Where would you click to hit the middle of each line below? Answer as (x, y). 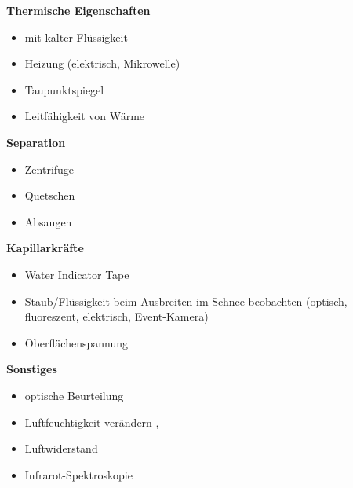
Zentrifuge (49, 169)
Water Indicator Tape (77, 274)
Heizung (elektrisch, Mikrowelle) (102, 63)
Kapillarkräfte (45, 248)
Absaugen (48, 221)
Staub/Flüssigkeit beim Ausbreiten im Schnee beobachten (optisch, (186, 301)
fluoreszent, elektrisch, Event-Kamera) (116, 316)
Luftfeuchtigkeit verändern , (92, 422)
